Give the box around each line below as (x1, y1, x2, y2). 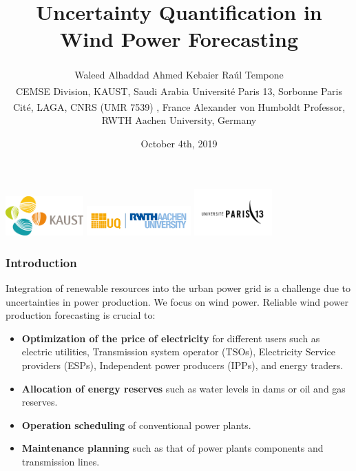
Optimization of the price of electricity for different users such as (21, 331, 320, 345)
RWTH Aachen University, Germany (101, 113, 257, 127)
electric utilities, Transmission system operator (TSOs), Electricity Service (21, 344, 335, 359)
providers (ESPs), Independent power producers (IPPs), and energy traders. (21, 358, 344, 372)
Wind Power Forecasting (60, 25, 298, 53)
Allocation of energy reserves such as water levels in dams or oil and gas (21, 381, 346, 395)
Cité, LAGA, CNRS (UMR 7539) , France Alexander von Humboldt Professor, (12, 99, 346, 114)
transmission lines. (21, 454, 100, 468)
